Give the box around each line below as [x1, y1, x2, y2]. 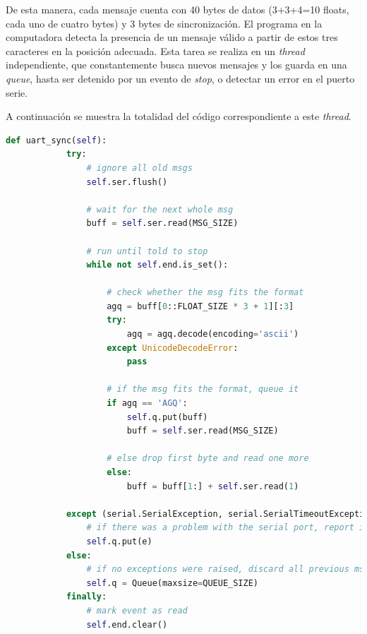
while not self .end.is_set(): [86, 260, 229, 270]
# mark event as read [86, 605, 188, 616]
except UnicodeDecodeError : [107, 342, 239, 353]
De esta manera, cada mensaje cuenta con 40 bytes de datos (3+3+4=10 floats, [6, 2, 349, 16]
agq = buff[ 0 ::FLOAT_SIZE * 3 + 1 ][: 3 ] [107, 301, 294, 311]
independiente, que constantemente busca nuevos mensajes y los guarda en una [6, 57, 347, 72]
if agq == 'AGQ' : [107, 398, 188, 409]
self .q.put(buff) [126, 412, 208, 422]
